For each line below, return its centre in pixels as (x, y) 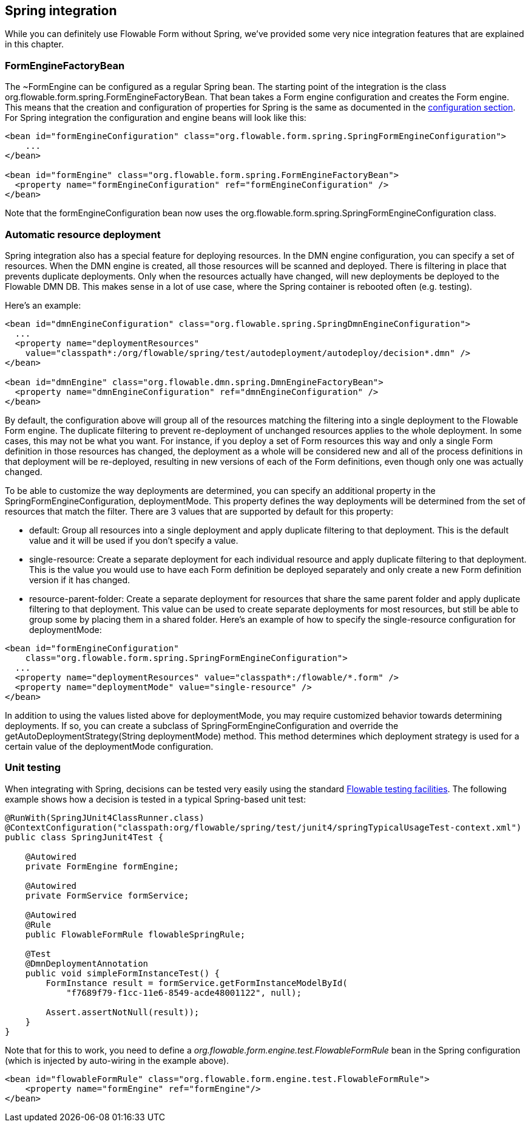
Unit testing (33, 768)
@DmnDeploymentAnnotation (87, 963)
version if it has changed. (80, 580)
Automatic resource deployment (83, 234)
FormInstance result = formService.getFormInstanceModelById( (197, 983)
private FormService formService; (107, 895)
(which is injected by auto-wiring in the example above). (117, 1060)
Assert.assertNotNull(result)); (123, 1012)
